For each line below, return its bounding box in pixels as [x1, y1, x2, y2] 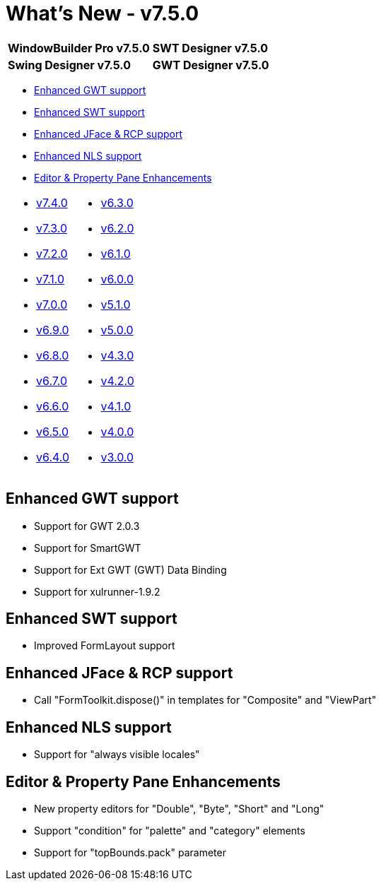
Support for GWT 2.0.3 [34, 519, 140, 532]
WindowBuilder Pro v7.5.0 [8, 40, 150, 55]
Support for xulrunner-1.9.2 [34, 585, 160, 598]
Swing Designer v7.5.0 [8, 57, 131, 72]
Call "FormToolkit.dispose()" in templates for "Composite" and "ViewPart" [34, 694, 377, 707]
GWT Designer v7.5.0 [152, 57, 269, 72]
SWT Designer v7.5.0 [152, 40, 269, 55]
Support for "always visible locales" [34, 748, 200, 761]
